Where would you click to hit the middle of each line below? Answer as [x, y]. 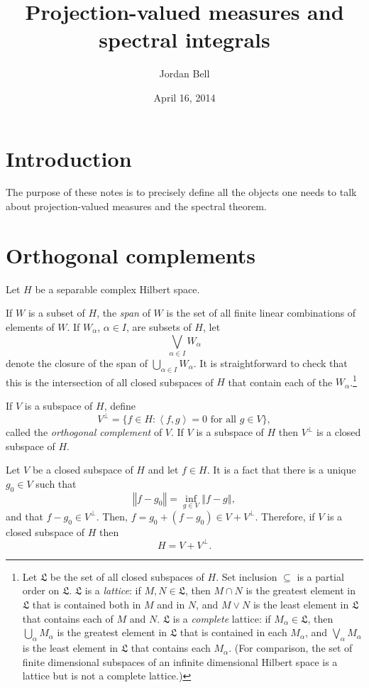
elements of [30, 326]
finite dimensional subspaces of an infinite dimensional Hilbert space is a [180, 661]
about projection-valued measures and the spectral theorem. [136, 206]
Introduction [69, 158]
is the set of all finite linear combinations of [261, 313]
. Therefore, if [285, 516]
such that [56, 483]
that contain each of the [280, 382]
